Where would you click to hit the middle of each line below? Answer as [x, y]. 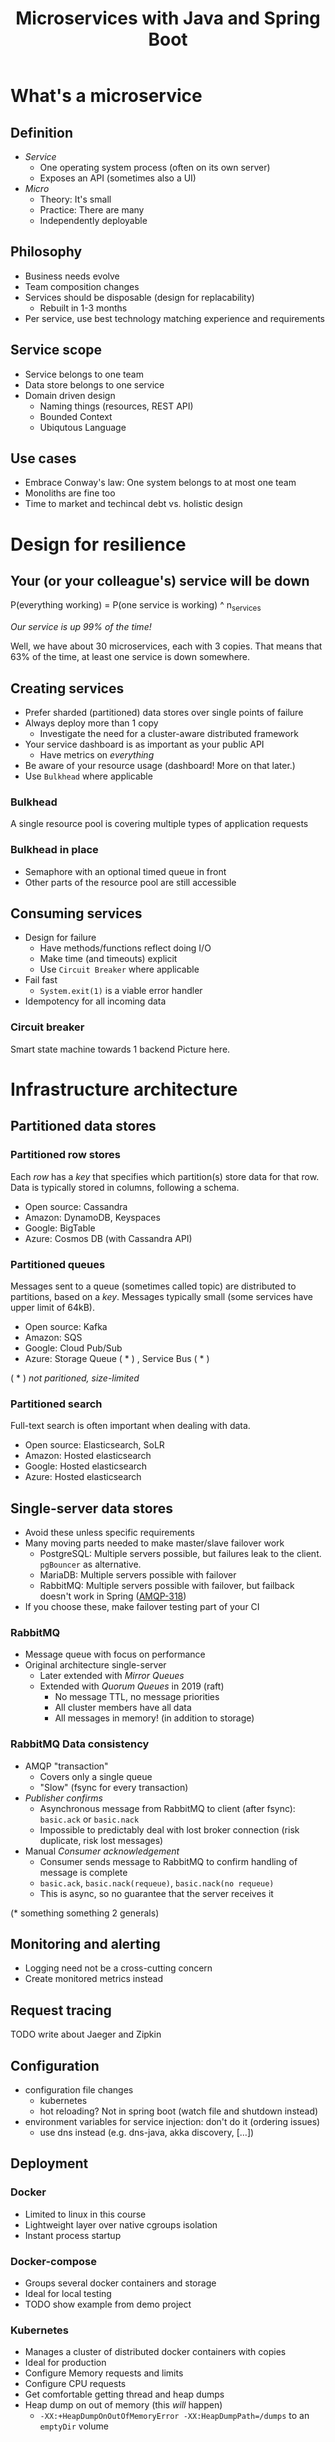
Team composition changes [82, 286]
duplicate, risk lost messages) [101, 1840]
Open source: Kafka [66, 1326]
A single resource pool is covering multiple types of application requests [159, 824]
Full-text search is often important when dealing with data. [130, 1426]
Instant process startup [73, 2235]
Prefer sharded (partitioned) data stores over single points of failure [164, 713]
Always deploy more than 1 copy [91, 723]
